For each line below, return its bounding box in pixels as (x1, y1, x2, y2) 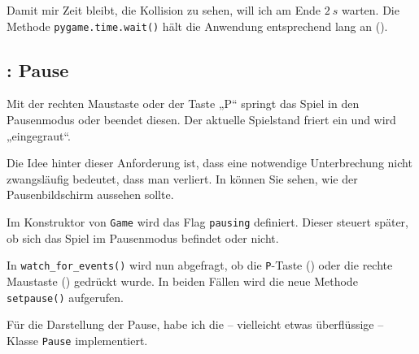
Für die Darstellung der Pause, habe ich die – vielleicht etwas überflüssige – (7, 316, 384, 333)
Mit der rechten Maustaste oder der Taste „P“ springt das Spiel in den (7, 95, 360, 112)
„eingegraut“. (7, 127, 71, 144)
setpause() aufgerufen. (7, 288, 124, 305)
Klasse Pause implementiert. (7, 331, 148, 348)
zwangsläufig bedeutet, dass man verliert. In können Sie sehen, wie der (7, 170, 358, 187)
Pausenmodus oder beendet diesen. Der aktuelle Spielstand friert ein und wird (7, 111, 396, 128)
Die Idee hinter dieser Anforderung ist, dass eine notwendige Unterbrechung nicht (7, 154, 412, 171)
